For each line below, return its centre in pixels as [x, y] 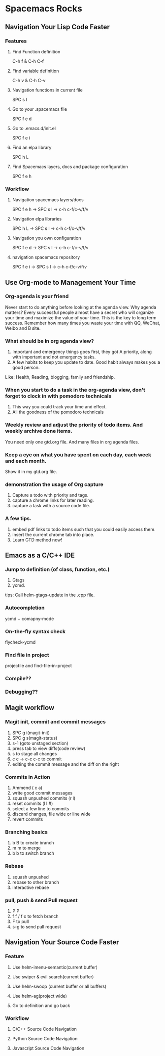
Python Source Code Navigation [45, 1038]
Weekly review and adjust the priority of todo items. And [74, 425]
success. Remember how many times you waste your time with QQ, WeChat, [83, 323]
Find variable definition [35, 71]
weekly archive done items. [39, 431]
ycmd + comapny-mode [30, 618]
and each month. [26, 461]
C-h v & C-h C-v [29, 80]
